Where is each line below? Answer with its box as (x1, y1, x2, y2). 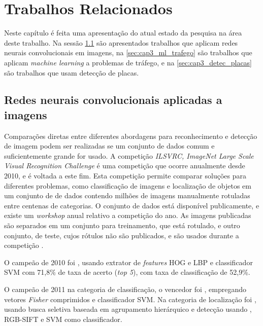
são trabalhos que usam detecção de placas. (4, 67, 139, 78)
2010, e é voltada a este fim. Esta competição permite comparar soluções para (4, 170, 246, 181)
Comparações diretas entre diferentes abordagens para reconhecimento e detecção (4, 130, 257, 141)
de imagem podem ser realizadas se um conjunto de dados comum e (4, 140, 215, 151)
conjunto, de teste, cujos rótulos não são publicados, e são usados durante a (4, 230, 239, 240)
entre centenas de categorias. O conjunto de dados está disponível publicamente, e (4, 200, 259, 210)
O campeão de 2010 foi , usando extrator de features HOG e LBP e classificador (4, 257, 253, 267)
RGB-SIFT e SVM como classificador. (4, 313, 122, 324)
